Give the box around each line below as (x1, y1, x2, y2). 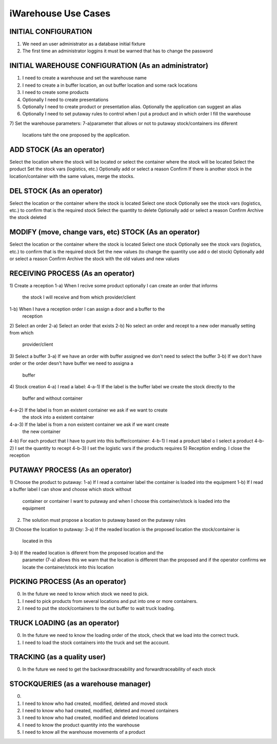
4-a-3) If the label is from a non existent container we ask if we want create (9, 421, 169, 427)
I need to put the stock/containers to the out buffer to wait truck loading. (22, 605, 175, 612)
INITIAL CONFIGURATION (9, 27, 92, 36)
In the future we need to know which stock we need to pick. (22, 591, 149, 597)
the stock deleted (9, 214, 47, 221)
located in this (22, 538, 52, 544)
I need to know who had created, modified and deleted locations (22, 715, 159, 721)
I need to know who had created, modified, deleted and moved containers (22, 708, 179, 714)
